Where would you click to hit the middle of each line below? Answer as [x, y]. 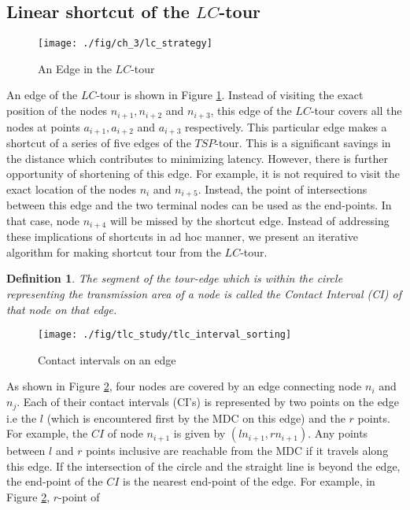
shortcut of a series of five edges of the [99, 142]
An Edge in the [75, 68]
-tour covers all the [356, 111]
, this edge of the [251, 111]
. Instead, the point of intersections [283, 188]
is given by [199, 433]
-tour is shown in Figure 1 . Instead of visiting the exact [230, 95]
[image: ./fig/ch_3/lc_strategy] [125, 44]
